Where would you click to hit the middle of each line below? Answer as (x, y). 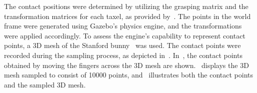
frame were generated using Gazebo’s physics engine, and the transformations (123, 26)
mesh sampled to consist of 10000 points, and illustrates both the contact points (129, 75)
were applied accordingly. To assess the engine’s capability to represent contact (125, 35)
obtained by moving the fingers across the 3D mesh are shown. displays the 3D (126, 65)
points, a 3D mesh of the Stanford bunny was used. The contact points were (122, 45)
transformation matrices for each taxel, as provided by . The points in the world (127, 16)
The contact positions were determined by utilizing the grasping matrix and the (126, 6)
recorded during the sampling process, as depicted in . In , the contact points (123, 55)
